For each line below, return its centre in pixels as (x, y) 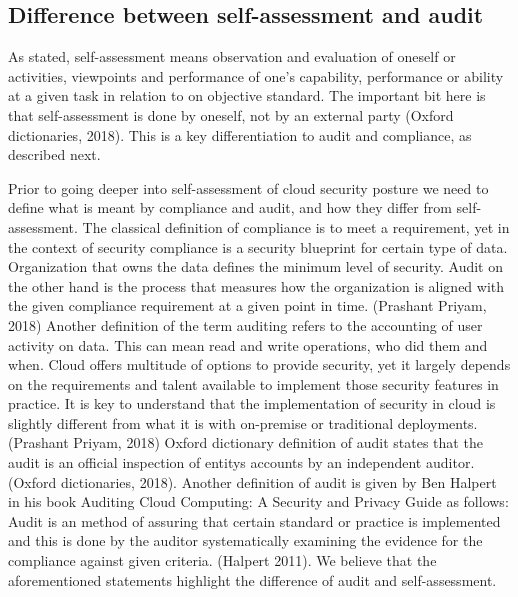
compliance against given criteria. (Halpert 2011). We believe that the (222, 560)
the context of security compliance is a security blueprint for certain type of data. (258, 246)
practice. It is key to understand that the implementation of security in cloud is (252, 403)
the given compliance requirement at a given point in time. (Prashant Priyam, (247, 305)
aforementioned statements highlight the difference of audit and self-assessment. (252, 579)
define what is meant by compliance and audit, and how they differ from (230, 207)
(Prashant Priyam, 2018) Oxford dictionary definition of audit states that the (245, 442)
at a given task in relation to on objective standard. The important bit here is (247, 95)
